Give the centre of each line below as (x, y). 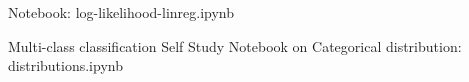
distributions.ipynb (65, 65)
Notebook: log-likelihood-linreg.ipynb (121, 12)
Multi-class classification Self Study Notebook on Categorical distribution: (235, 45)
